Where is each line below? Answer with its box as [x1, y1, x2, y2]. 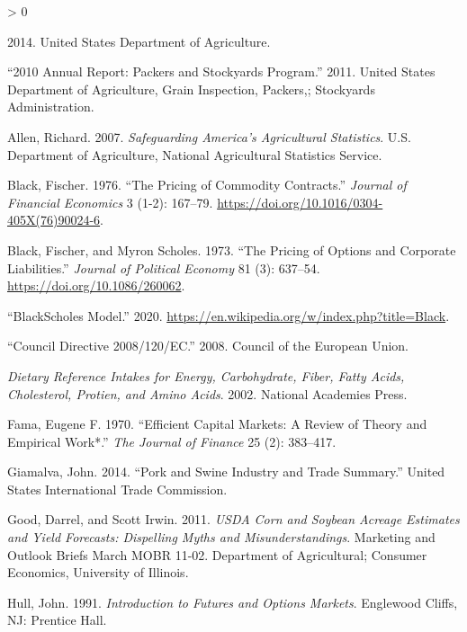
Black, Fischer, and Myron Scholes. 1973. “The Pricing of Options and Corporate [7, 240, 456, 259]
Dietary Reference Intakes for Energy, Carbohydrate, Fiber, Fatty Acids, [7, 366, 405, 385]
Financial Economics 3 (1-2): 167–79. [7, 192, 213, 211]
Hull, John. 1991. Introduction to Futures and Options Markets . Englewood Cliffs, [7, 592, 458, 611]
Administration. [7, 97, 94, 116]
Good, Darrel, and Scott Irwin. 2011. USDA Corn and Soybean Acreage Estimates [7, 510, 460, 529]
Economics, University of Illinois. [7, 563, 189, 582]
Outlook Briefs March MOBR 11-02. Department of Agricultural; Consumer [7, 545, 427, 564]
